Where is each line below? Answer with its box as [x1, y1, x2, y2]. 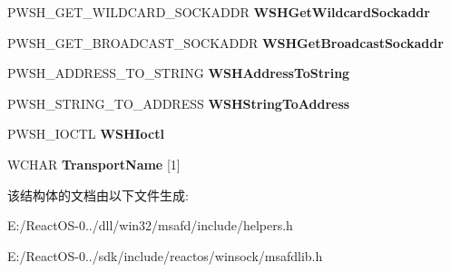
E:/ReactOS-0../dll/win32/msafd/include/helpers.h [7, 216, 293, 235]
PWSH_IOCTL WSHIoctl [7, 124, 164, 143]
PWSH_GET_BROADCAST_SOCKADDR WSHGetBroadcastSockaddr [7, 33, 444, 52]
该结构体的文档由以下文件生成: [7, 185, 189, 204]
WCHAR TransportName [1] [7, 154, 181, 173]
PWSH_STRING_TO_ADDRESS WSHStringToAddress [7, 93, 350, 112]
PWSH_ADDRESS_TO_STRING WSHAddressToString [7, 63, 350, 83]
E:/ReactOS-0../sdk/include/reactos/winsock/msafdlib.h [7, 246, 323, 265]
